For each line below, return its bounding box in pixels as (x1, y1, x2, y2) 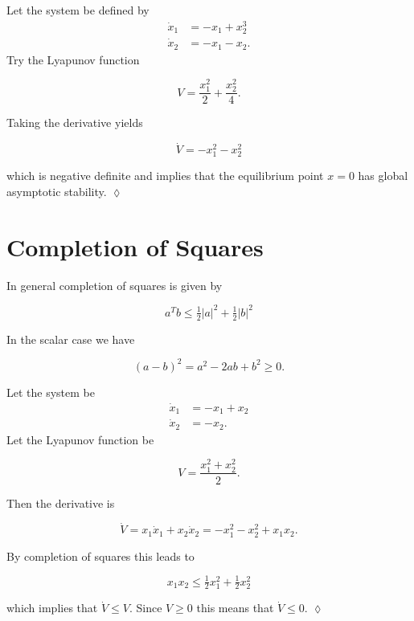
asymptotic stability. (6, 182, 107, 199)
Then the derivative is (6, 494, 115, 511)
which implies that (6, 599, 98, 616)
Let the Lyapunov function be (6, 431, 154, 447)
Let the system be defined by (6, 2, 150, 18)
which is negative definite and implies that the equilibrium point (6, 167, 324, 184)
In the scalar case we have (6, 330, 135, 347)
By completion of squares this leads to (6, 547, 195, 564)
